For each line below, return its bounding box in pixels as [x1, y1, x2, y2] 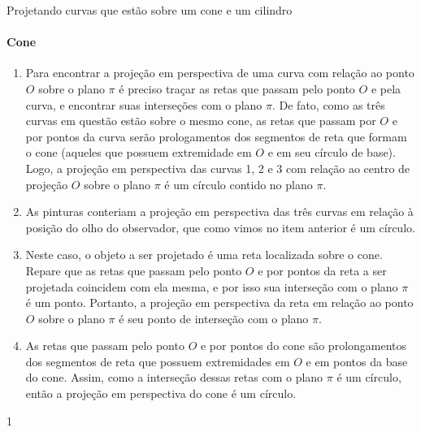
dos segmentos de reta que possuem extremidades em [25, 352, 290, 369]
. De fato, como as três [271, 96, 385, 113]
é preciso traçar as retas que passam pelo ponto [119, 80, 355, 97]
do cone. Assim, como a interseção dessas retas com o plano [25, 369, 323, 386]
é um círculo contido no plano [164, 175, 313, 192]
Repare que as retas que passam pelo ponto [25, 261, 242, 279]
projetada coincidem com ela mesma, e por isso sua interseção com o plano [25, 278, 398, 295]
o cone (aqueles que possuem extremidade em [25, 144, 252, 161]
